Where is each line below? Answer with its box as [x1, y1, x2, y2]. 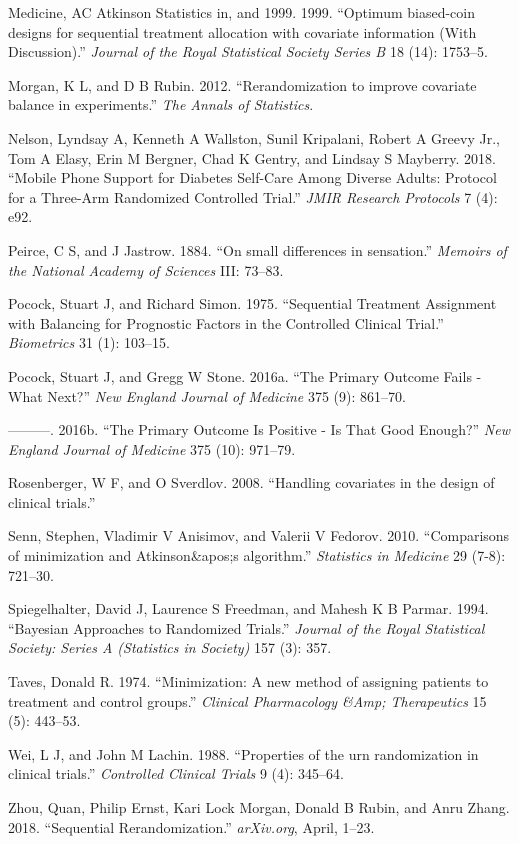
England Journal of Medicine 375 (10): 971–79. [8, 438, 296, 459]
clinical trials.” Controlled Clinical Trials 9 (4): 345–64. [8, 763, 344, 784]
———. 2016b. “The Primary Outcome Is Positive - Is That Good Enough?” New [8, 419, 510, 440]
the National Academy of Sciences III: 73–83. [8, 259, 284, 280]
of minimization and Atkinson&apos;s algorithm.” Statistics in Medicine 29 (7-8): [8, 545, 506, 566]
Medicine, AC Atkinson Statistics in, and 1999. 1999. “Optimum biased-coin [8, 2, 475, 22]
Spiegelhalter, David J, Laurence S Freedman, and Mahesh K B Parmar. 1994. [8, 598, 489, 619]
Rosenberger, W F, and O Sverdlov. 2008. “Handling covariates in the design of [8, 472, 495, 493]
